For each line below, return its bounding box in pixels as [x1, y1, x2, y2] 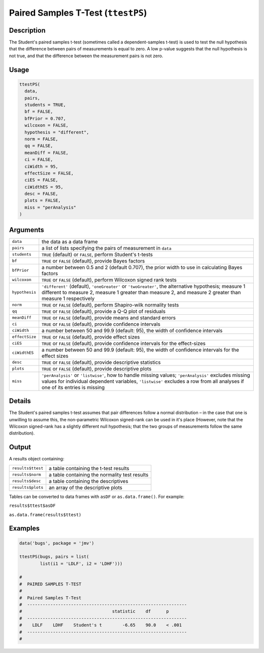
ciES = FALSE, [24, 177, 59, 183]
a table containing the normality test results [48, 471, 149, 478]
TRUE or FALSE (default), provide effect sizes [42, 333, 140, 340]
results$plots [12, 485, 44, 490]
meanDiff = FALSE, [24, 150, 68, 155]
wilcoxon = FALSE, [24, 123, 68, 128]
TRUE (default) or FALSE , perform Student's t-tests [42, 251, 153, 258]
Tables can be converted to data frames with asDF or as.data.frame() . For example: [9, 494, 185, 500]
